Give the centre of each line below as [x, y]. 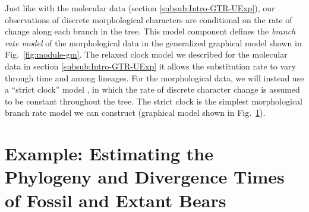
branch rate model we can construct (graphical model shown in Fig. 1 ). [135, 113]
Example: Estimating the [109, 154]
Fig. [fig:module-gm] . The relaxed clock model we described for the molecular [146, 54]
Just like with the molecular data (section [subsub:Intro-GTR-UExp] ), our [140, 8]
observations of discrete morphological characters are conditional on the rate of [149, 19]
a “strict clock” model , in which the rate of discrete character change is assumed [152, 89]
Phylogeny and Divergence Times [145, 177]
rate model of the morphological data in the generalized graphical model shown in [153, 42]
